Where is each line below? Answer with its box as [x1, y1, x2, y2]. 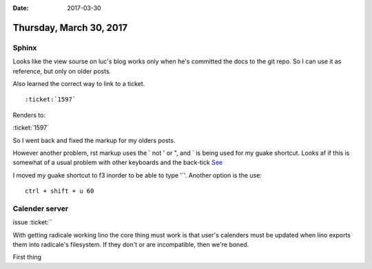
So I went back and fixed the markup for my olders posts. [12, 136, 176, 144]
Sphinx [12, 43, 37, 52]
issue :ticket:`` [12, 218, 53, 226]
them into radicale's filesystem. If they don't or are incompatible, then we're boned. [12, 240, 249, 248]
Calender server [12, 204, 69, 213]
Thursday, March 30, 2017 [12, 21, 128, 34]
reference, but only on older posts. [12, 67, 112, 75]
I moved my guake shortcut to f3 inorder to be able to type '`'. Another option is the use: [12, 171, 262, 179]
